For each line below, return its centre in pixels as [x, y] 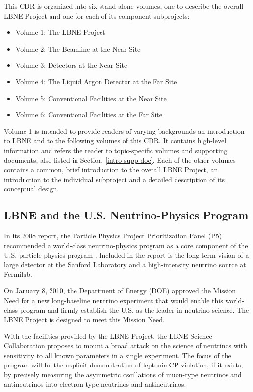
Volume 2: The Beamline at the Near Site [78, 48]
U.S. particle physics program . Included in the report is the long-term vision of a [126, 255]
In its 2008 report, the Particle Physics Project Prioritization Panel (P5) [113, 236]
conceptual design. [32, 189]
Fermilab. [18, 274]
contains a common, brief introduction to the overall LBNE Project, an [111, 170]
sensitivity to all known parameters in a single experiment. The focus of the [118, 355]
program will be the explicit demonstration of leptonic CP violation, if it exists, [124, 365]
